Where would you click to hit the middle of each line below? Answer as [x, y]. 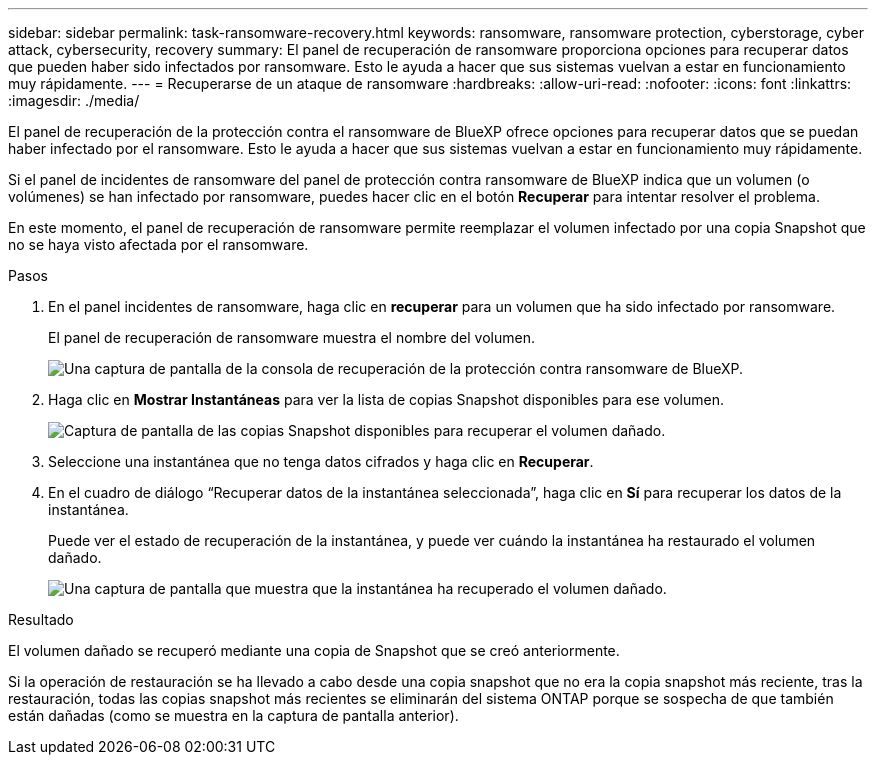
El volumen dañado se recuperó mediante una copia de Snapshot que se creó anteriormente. [314, 650]
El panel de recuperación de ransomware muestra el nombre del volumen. [291, 337]
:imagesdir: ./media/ [74, 100]
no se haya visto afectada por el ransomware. [158, 244]
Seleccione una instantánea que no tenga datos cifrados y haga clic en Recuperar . [321, 461]
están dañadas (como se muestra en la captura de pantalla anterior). [233, 715]
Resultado [41, 619]
